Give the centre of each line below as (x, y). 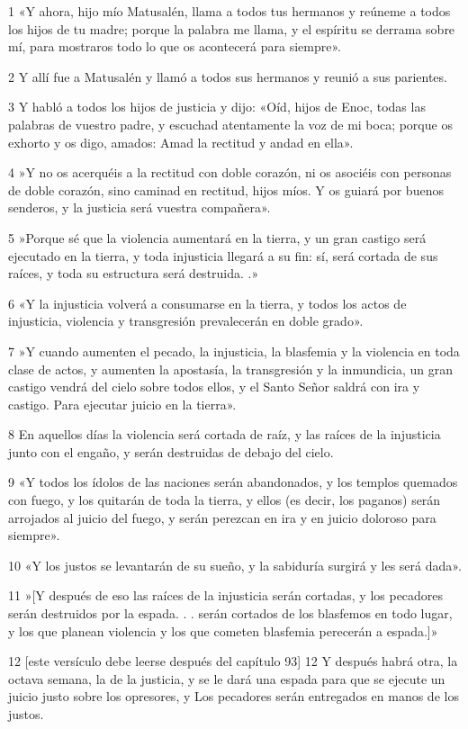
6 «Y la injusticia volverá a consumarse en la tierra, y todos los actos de (207, 303)
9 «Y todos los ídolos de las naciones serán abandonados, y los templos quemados (233, 482)
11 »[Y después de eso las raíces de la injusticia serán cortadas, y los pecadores (226, 595)
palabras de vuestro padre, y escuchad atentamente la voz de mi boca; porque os (230, 124)
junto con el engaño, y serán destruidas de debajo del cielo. (171, 451)
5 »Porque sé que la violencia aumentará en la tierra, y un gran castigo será (217, 237)
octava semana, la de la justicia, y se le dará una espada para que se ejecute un (227, 678)
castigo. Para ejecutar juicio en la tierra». (122, 404)
